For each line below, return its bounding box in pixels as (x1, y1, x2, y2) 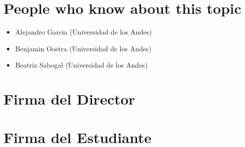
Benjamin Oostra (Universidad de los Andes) (15, 43, 151, 53)
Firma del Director (3, 89, 135, 109)
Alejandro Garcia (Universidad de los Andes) (15, 27, 152, 37)
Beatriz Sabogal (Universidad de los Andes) (15, 60, 148, 70)
